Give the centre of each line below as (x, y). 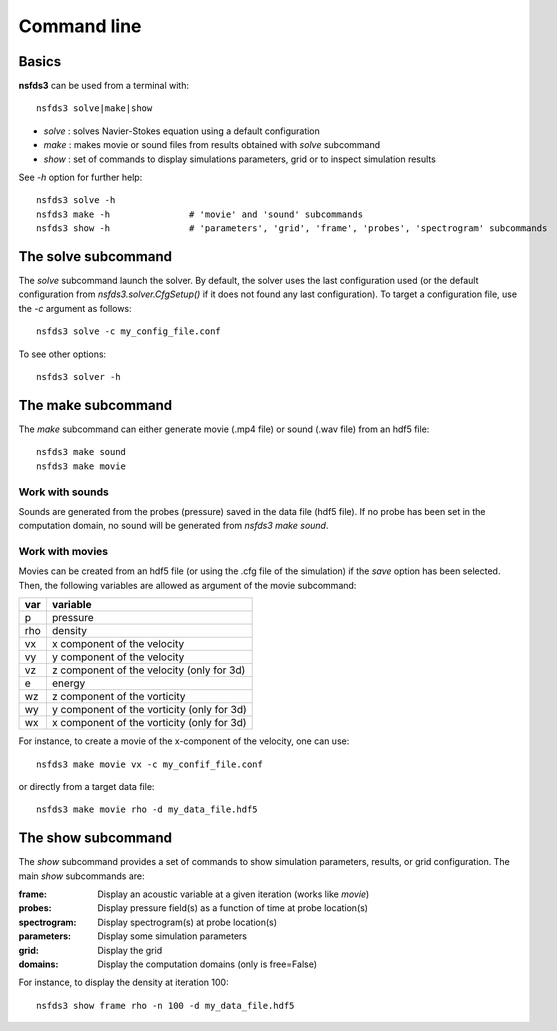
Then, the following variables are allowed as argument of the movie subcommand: (187, 585)
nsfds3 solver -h (78, 377)
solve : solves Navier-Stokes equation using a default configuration (181, 131)
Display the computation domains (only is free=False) (207, 964)
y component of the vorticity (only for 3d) (149, 710)
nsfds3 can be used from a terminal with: (104, 86)
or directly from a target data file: (86, 786)
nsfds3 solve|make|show (94, 108)
